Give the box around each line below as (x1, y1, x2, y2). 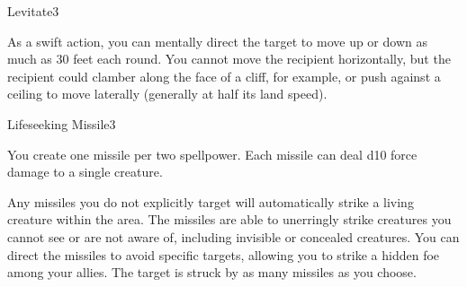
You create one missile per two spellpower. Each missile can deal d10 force (7, 144, 418, 163)
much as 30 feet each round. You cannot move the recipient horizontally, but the (7, 49, 451, 68)
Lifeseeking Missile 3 (7, 114, 116, 133)
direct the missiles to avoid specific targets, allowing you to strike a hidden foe (7, 245, 440, 264)
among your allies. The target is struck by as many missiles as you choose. (7, 263, 417, 282)
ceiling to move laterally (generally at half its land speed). (7, 84, 328, 103)
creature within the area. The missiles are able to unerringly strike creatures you (7, 210, 452, 229)
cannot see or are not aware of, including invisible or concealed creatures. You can (7, 227, 460, 246)
